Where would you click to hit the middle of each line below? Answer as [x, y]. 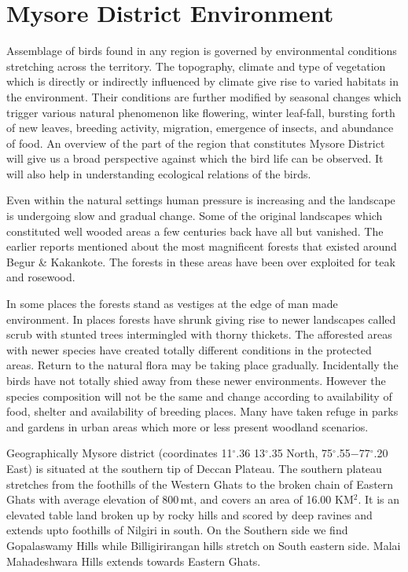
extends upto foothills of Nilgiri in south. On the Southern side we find [177, 530]
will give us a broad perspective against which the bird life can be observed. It [195, 158]
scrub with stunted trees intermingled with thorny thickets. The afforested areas [199, 334]
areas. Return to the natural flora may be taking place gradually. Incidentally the [202, 365]
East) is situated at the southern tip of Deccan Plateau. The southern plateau [194, 468]
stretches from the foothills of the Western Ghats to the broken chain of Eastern [200, 484]
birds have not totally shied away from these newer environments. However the [196, 380]
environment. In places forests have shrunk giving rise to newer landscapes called [201, 319]
